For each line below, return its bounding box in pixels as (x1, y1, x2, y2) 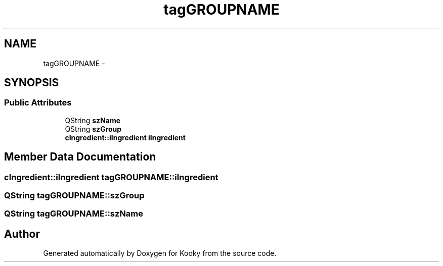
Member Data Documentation (4, 150, 156, 164)
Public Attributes (4, 97, 72, 108)
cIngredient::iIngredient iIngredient (65, 133, 186, 142)
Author (4, 227, 40, 240)
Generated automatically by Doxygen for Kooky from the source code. (43, 249, 277, 258)
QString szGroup (65, 124, 122, 133)
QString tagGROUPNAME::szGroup (4, 190, 145, 201)
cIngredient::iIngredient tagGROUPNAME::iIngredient (4, 172, 218, 182)
